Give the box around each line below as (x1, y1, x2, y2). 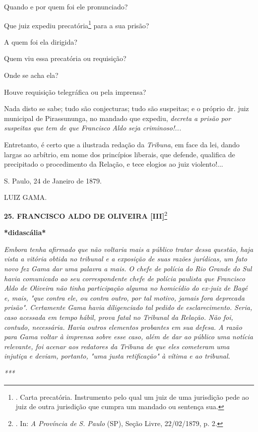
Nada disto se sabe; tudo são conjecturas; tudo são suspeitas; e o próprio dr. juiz (4, 103, 249, 114)
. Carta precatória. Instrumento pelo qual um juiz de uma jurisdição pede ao (15, 391, 249, 402)
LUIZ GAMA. (4, 192, 47, 202)
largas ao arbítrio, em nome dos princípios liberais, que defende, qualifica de (4, 149, 235, 159)
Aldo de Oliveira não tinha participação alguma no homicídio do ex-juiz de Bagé (4, 283, 248, 293)
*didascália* (4, 227, 46, 238)
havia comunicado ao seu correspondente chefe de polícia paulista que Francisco (4, 273, 245, 283)
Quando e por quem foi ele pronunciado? (4, 1, 128, 11)
